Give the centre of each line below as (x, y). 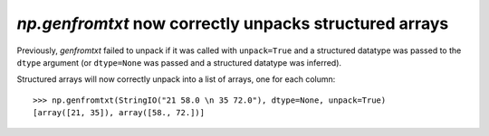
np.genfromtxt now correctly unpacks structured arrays (233, 23)
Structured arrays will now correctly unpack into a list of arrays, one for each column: (176, 79)
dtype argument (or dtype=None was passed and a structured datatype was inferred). (179, 62)
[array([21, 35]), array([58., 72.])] (119, 113)
